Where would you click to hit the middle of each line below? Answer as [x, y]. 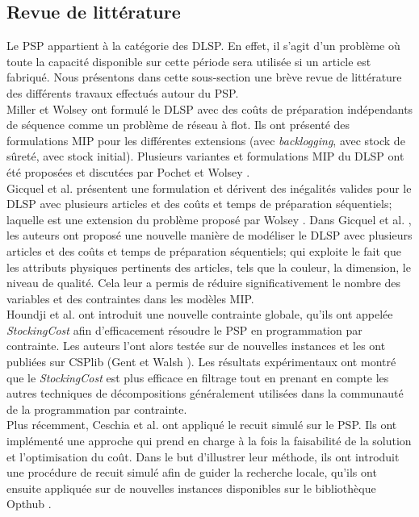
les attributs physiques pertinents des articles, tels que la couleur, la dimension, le [209, 267]
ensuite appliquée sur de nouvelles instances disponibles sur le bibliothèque [191, 488]
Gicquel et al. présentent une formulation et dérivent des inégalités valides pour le [209, 188]
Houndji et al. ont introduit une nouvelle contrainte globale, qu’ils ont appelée [200, 314]
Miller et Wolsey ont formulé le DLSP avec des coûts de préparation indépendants [210, 108]
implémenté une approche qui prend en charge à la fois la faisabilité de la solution [209, 441]
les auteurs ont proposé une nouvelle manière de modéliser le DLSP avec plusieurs [209, 235]
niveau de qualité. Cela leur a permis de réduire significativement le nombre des [204, 283]
